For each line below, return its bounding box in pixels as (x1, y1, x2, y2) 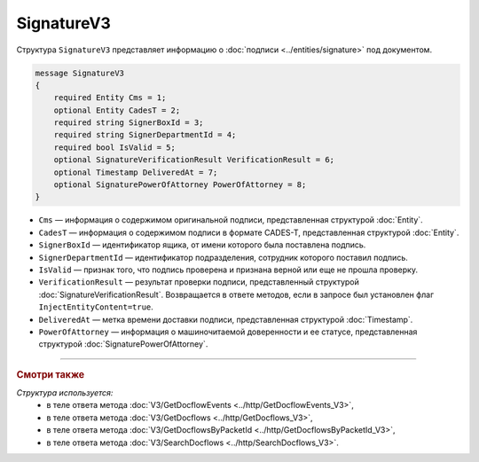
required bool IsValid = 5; (53, 142, 177, 153)
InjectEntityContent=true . (38, 301, 154, 312)
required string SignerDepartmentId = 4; (53, 129, 237, 140)
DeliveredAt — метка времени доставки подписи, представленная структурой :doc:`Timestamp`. (38, 314, 413, 325)
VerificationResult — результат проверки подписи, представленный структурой (38, 277, 359, 287)
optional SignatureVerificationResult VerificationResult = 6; (53, 155, 335, 165)
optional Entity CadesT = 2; (53, 105, 181, 115)
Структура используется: (16, 387, 114, 398)
